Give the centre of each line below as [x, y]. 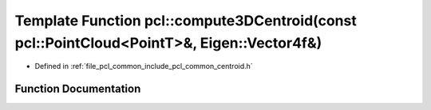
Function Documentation [78, 89]
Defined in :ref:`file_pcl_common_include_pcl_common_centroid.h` [144, 66]
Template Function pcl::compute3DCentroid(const [186, 21]
